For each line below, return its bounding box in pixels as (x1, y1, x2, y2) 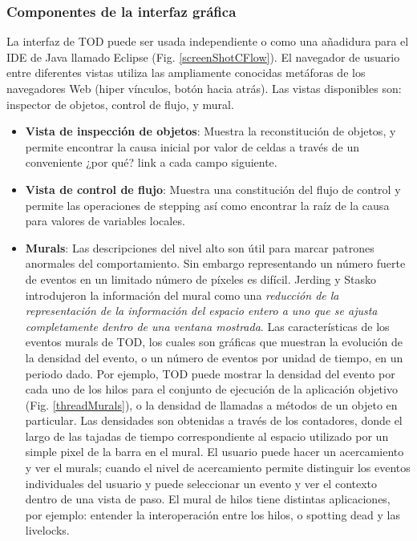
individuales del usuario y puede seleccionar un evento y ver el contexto (25, 474, 378, 491)
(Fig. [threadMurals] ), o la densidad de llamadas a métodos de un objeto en (25, 396, 398, 413)
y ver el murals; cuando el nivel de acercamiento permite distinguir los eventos (25, 459, 411, 476)
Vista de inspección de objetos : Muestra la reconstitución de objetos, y (25, 123, 396, 139)
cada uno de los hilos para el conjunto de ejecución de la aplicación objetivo (25, 381, 398, 398)
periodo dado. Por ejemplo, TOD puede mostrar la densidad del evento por (25, 365, 395, 382)
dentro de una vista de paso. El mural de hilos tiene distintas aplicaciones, (25, 491, 391, 507)
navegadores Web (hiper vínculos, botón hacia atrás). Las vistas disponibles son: (6, 80, 402, 96)
